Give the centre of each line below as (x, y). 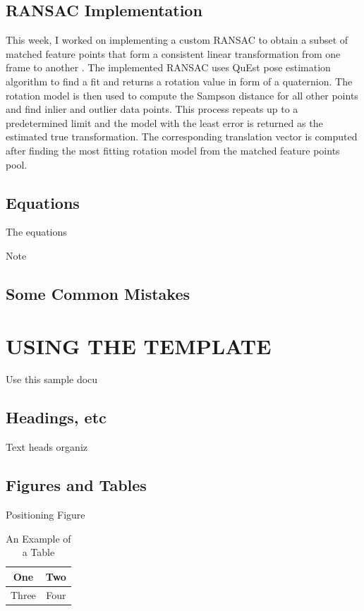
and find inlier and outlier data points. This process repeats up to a (152, 109)
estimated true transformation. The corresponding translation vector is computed (182, 137)
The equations (36, 232)
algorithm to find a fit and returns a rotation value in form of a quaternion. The (179, 81)
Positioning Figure (45, 515)
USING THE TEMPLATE (139, 345)
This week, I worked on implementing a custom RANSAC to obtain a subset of (177, 40)
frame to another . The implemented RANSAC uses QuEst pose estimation (168, 67)
